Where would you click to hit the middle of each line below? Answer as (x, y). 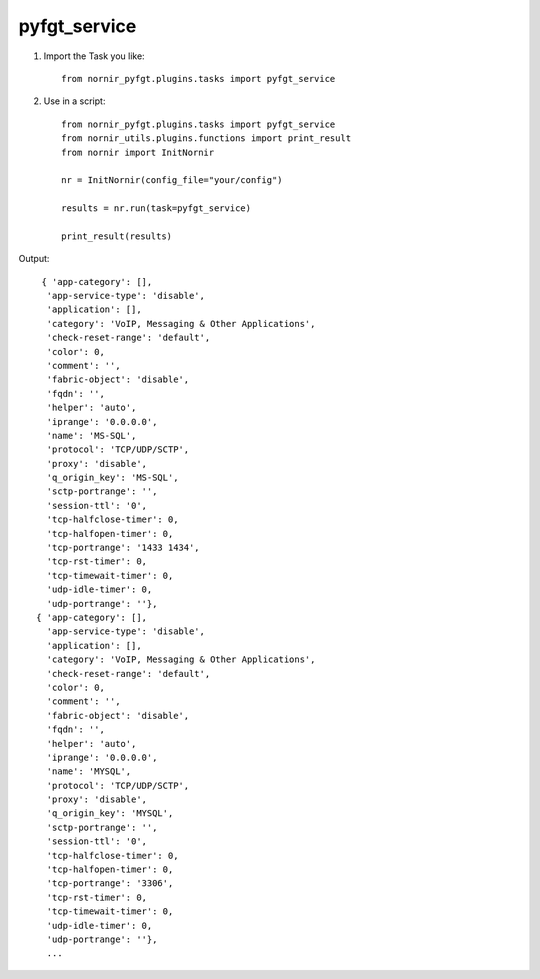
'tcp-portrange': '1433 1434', (123, 548)
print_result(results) (117, 236)
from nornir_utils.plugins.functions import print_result (206, 138)
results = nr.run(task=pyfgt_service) (156, 208)
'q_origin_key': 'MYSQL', (110, 813)
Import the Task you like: (94, 56)
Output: (34, 259)
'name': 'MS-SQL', (91, 435)
